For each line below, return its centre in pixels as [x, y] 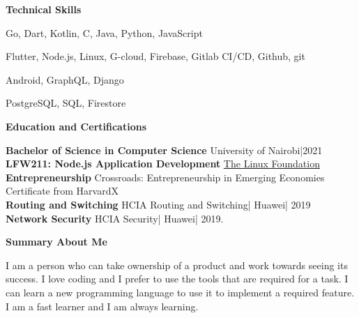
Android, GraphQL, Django [65, 79]
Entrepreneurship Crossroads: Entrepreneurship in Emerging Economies [165, 177]
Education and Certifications [76, 126]
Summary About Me [56, 242]
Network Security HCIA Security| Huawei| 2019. [115, 218]
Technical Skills [44, 9]
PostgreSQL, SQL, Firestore [66, 103]
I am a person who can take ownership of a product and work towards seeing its [177, 265]
